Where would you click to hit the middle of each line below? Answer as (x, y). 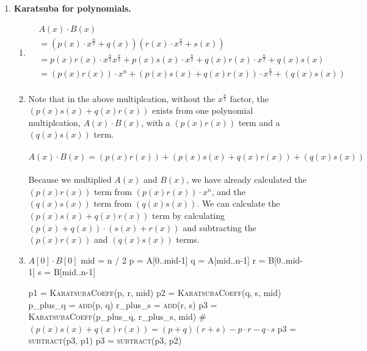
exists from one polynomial (202, 110)
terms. (188, 239)
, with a (156, 122)
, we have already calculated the (246, 179)
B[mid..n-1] (74, 272)
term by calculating (188, 215)
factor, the (249, 98)
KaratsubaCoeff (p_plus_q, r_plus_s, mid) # (117, 316)
